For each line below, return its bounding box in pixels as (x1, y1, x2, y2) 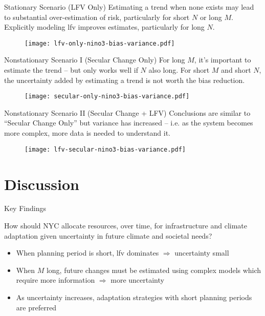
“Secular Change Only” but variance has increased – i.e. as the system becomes (4, 117, 253, 128)
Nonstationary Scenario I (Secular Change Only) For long (4, 54, 185, 65)
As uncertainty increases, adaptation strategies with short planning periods (16, 292, 252, 302)
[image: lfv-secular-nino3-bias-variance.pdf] (25, 145, 186, 153)
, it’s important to (194, 54, 251, 65)
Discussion (4, 173, 79, 194)
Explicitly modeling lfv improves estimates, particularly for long (4, 22, 205, 32)
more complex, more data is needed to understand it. (4, 128, 170, 138)
